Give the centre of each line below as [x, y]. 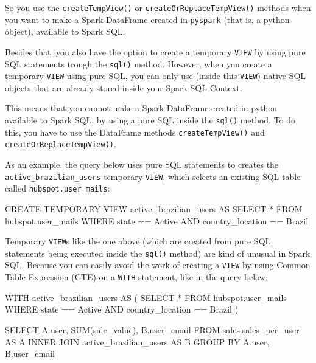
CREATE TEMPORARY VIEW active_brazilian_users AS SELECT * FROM [154, 208]
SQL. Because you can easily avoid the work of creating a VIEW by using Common [158, 265]
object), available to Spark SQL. [65, 31]
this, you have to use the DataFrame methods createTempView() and [135, 132]
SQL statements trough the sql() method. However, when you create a [139, 64]
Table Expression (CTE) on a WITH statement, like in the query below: [136, 277]
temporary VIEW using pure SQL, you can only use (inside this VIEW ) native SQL [156, 76]
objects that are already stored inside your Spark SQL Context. [124, 87]
